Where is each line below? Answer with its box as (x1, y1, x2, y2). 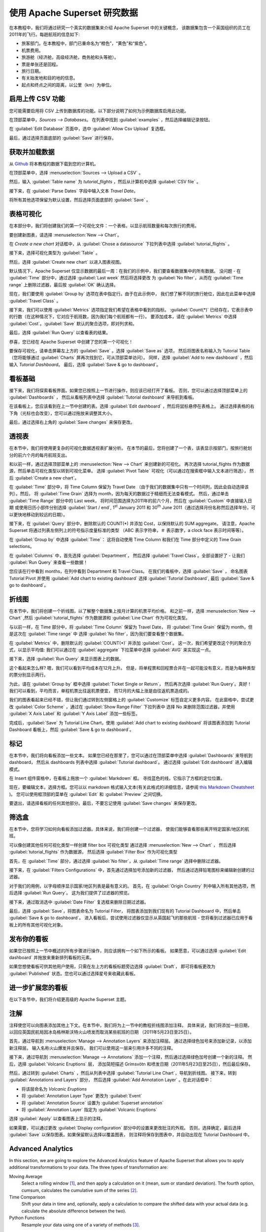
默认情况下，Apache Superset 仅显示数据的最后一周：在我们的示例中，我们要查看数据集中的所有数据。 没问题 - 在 (9, 268, 241, 274)
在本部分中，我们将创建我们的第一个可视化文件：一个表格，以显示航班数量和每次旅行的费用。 (9, 223, 199, 229)
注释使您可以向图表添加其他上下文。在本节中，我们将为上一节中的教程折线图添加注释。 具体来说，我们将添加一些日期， (9, 1022, 252, 1028)
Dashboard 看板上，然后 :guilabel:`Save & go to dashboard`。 (9, 726, 134, 732)
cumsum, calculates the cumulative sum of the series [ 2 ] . (21, 1187, 138, 1193)
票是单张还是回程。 (21, 61, 61, 67)
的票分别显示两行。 (9, 672, 48, 678)
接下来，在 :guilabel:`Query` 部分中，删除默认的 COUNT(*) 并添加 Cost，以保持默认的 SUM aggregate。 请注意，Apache (9, 520, 255, 527)
